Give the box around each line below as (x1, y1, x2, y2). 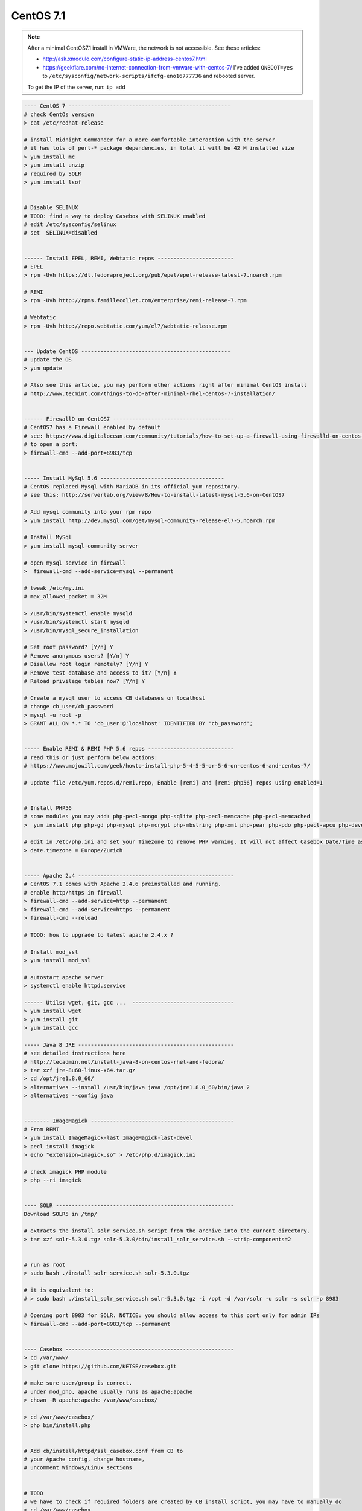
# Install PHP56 (24, 804, 72, 811)
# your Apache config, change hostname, (24, 1455, 145, 1463)
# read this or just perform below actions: (24, 754, 158, 761)
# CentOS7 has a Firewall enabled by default (24, 424, 161, 431)
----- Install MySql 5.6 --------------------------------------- (24, 474, 224, 482)
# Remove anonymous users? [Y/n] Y (24, 652, 129, 659)
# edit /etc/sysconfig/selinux (24, 221, 117, 228)
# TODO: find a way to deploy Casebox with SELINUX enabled (24, 212, 206, 219)
